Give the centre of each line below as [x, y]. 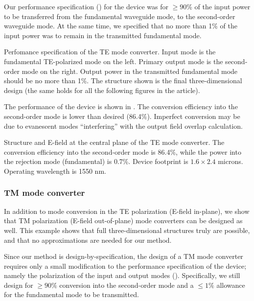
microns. [231, 161]
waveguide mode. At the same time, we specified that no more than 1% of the [121, 26]
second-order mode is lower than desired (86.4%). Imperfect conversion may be [122, 116]
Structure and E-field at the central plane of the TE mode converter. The [114, 142]
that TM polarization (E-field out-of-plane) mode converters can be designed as [123, 220]
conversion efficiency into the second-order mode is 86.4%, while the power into [123, 151]
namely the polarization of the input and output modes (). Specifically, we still [122, 275]
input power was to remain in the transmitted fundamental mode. [103, 35]
